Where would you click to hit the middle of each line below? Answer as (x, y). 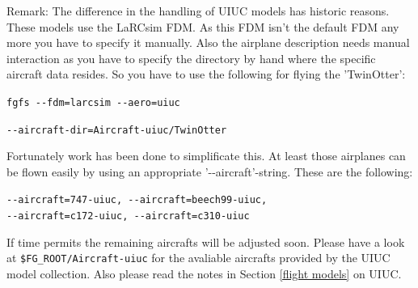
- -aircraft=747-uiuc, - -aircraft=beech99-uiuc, (137, 200)
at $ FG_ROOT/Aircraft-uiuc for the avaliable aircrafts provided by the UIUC (198, 258)
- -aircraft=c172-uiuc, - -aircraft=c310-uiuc (128, 216)
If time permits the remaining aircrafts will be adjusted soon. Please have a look (206, 241)
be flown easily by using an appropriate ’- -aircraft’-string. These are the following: (210, 171)
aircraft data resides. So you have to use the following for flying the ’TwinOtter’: (206, 74)
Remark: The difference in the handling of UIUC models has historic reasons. (198, 11)
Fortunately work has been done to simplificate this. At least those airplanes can (206, 156)
